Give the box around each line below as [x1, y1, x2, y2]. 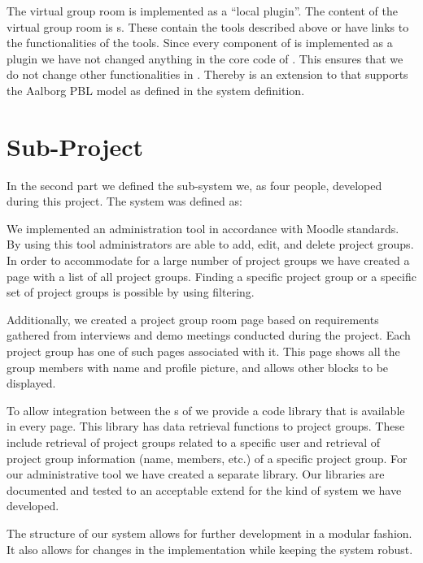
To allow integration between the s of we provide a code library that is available [7, 401, 405, 418]
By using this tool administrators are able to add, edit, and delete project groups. [7, 236, 414, 253]
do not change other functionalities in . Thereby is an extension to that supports [7, 66, 408, 83]
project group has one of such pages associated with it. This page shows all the [7, 343, 400, 360]
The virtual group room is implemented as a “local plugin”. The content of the [7, 2, 398, 19]
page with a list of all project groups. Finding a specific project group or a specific [7, 267, 416, 284]
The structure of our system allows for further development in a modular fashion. [7, 524, 412, 541]
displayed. [7, 375, 56, 392]
